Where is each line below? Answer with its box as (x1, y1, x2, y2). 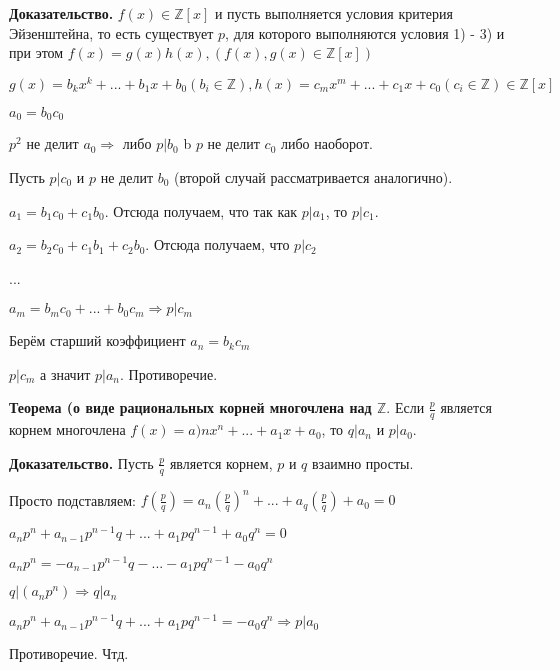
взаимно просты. (311, 452, 414, 473)
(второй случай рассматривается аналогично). (174, 166, 453, 187)
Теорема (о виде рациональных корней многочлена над (9, 397, 372, 418)
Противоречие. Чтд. (9, 643, 129, 664)
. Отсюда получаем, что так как (104, 200, 298, 221)
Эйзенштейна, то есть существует (9, 22, 214, 43)
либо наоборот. (281, 133, 373, 154)
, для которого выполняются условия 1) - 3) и (225, 22, 505, 43)
